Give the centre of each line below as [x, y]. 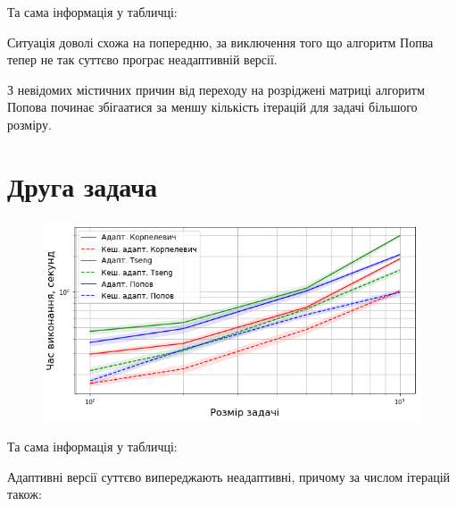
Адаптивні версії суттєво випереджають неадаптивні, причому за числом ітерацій [229, 476]
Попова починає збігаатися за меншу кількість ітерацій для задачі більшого [212, 107]
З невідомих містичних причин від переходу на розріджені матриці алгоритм [216, 89]
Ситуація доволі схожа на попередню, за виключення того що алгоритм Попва [220, 42]
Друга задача [82, 186]
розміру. [29, 124]
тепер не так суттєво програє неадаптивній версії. [142, 59]
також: [25, 494]
